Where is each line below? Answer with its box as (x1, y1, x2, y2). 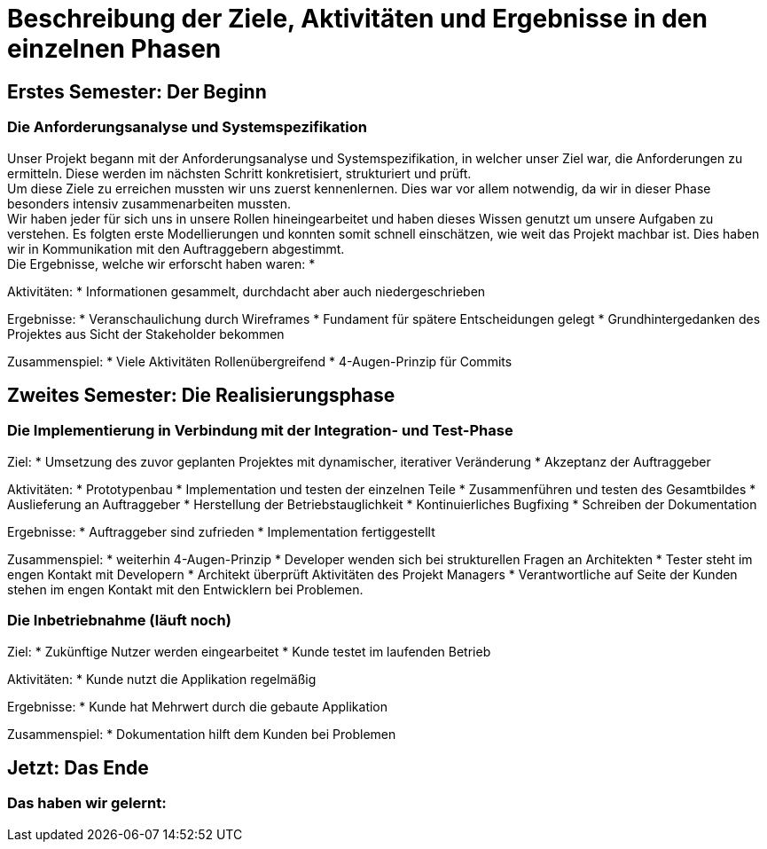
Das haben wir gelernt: (7, 794, 167, 813)
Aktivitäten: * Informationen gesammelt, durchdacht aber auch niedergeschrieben (7, 283, 486, 299)
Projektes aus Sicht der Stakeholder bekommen (7, 326, 285, 342)
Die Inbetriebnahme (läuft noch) (7, 611, 231, 630)
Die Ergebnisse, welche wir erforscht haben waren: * (7, 255, 316, 271)
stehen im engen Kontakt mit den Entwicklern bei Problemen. (7, 581, 364, 597)
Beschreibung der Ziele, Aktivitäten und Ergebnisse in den (7, 4, 708, 34)
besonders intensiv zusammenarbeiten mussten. (7, 195, 291, 211)
